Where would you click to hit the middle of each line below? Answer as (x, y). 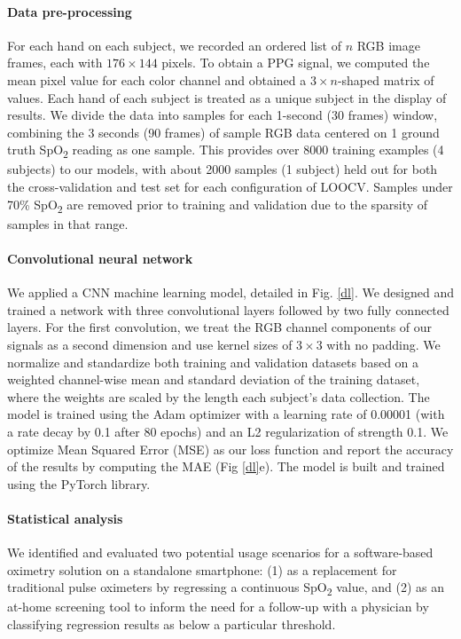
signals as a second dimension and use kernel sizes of (150, 344)
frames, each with (55, 63)
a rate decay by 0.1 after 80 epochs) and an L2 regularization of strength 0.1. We (228, 431)
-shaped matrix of (386, 79)
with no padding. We (383, 344)
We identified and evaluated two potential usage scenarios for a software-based (220, 552)
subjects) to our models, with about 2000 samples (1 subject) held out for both (223, 169)
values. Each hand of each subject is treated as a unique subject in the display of (227, 97)
